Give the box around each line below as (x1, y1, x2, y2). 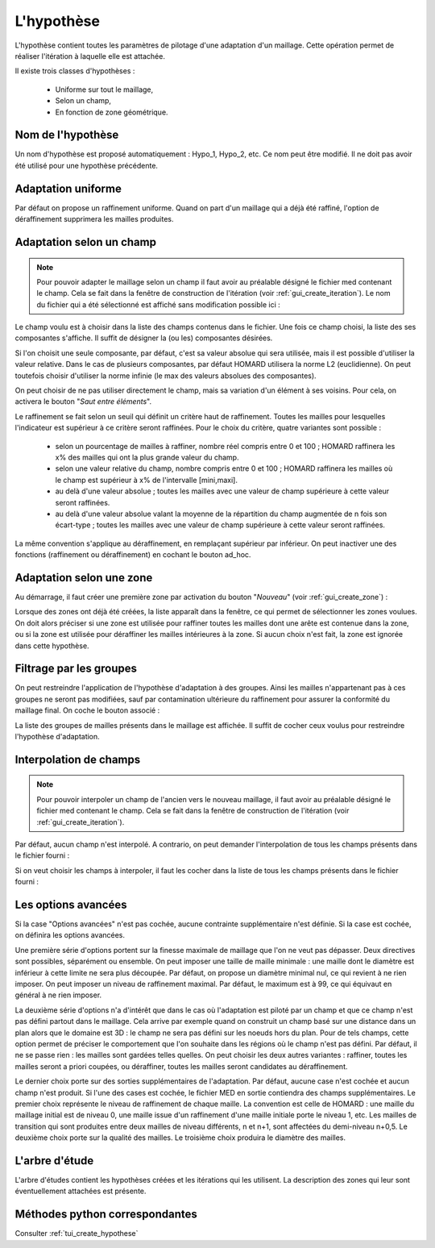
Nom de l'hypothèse (14, 128, 119, 142)
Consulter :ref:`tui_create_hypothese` (14, 1229, 139, 1238)
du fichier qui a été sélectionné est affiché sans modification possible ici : (36, 299, 281, 310)
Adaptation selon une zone (14, 571, 153, 584)
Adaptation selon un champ (14, 235, 157, 249)
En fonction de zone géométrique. (55, 107, 168, 117)
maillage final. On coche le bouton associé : (14, 705, 160, 715)
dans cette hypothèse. (14, 641, 89, 651)
